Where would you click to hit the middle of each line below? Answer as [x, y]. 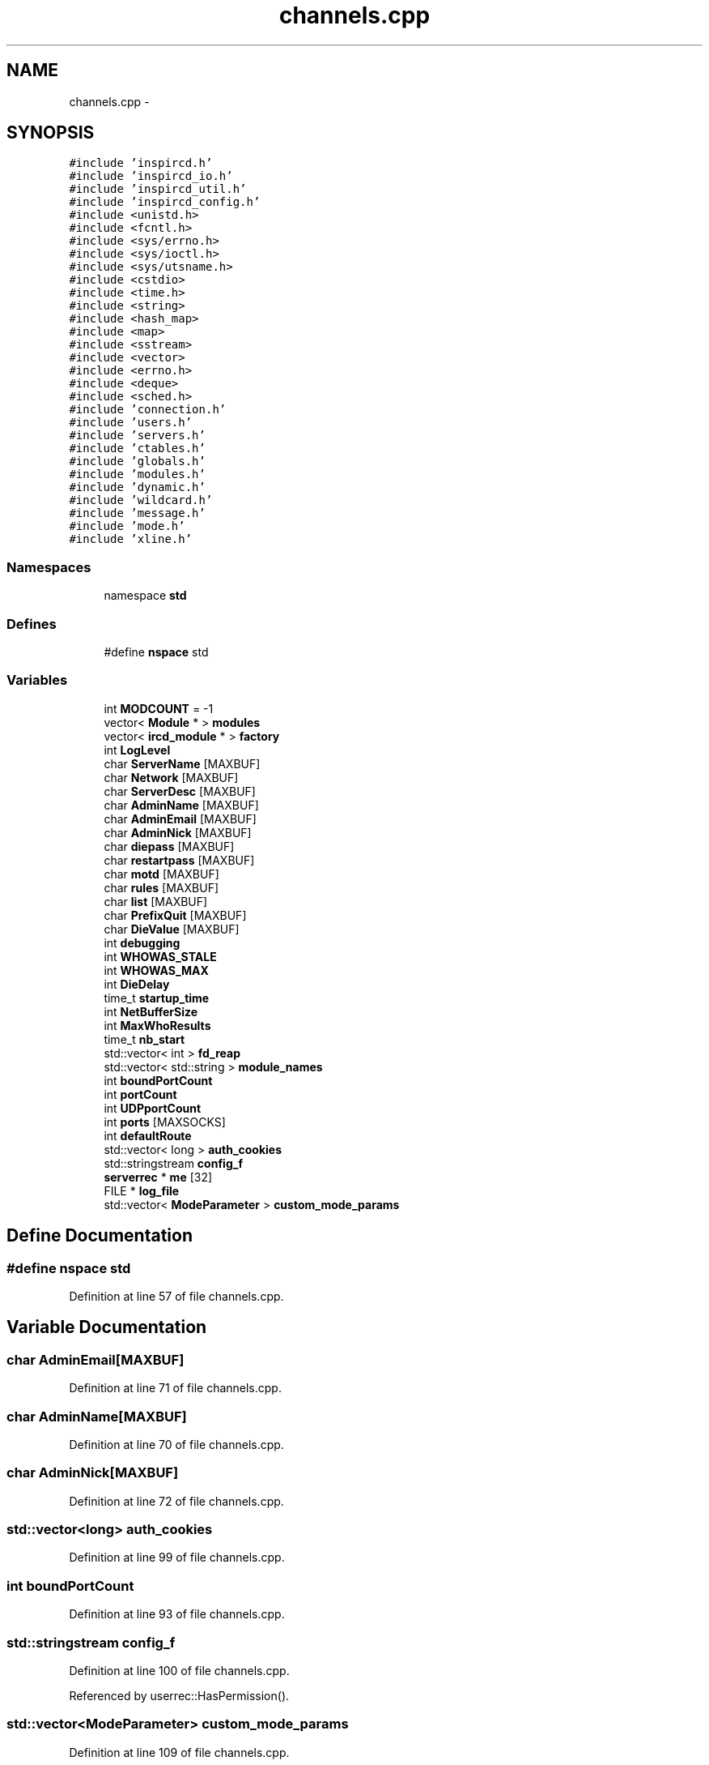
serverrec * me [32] [158, 1177]
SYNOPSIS [51, 133]
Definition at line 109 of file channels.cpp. [179, 1752]
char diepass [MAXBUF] [169, 846]
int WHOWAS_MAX [156, 970]
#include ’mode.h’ [127, 526]
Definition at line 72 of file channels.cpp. [176, 1501]
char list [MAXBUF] [156, 901]
